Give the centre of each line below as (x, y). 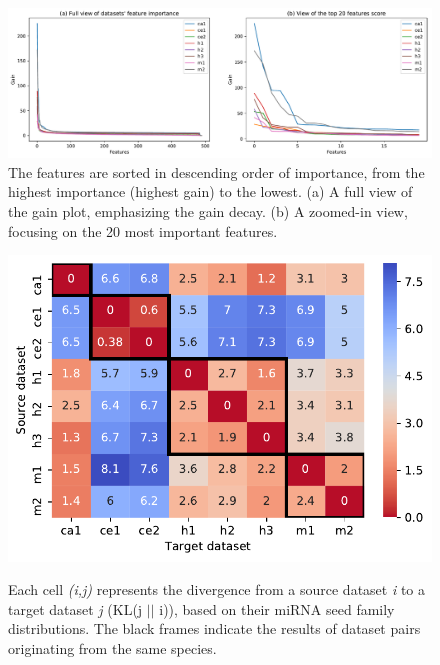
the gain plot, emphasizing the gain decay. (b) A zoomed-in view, (208, 211)
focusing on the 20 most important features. (143, 230)
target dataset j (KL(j (75, 608)
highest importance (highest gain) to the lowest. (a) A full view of (210, 191)
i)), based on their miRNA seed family (277, 608)
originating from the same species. (112, 648)
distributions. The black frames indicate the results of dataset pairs (214, 628)
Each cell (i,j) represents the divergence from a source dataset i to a (217, 589)
